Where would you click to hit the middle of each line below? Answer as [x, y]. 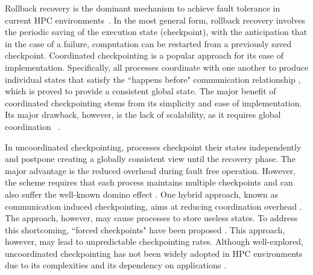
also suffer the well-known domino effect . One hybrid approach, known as [142, 194]
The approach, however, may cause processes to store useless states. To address [151, 218]
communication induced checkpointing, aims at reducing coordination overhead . [153, 206]
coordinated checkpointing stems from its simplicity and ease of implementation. [153, 102]
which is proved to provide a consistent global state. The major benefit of [141, 91]
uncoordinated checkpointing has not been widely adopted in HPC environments [154, 253]
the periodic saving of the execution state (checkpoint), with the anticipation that [156, 32]
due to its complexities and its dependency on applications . [116, 265]
